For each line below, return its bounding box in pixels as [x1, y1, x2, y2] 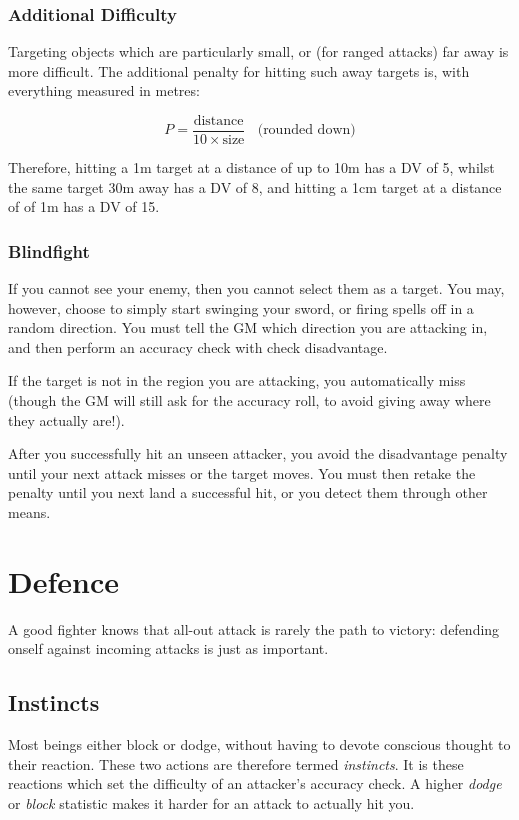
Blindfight [8, 238, 90, 263]
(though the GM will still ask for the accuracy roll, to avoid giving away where [8, 390, 491, 411]
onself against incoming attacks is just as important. [8, 638, 329, 659]
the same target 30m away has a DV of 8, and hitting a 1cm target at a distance [8, 176, 502, 197]
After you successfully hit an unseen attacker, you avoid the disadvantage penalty [8, 443, 508, 464]
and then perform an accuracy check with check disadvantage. [8, 336, 388, 357]
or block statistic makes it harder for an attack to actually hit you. [8, 792, 415, 813]
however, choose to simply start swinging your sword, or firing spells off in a [8, 297, 474, 318]
